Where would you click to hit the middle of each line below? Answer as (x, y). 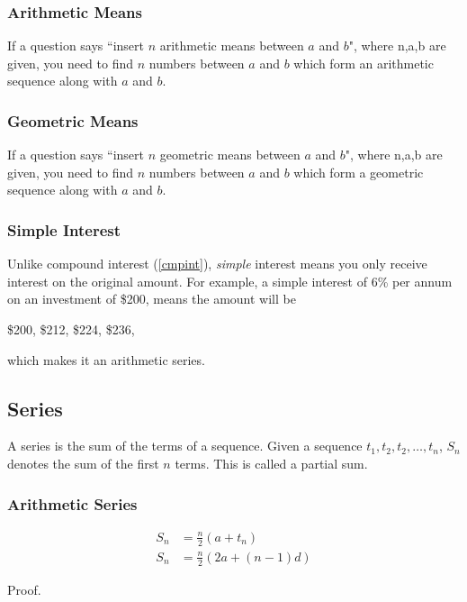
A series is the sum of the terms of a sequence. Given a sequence (185, 446)
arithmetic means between (232, 46)
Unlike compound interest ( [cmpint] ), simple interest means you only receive (217, 264)
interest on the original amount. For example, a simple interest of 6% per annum (230, 281)
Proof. (24, 589)
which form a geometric (359, 172)
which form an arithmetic (364, 63)
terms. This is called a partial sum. (271, 463)
